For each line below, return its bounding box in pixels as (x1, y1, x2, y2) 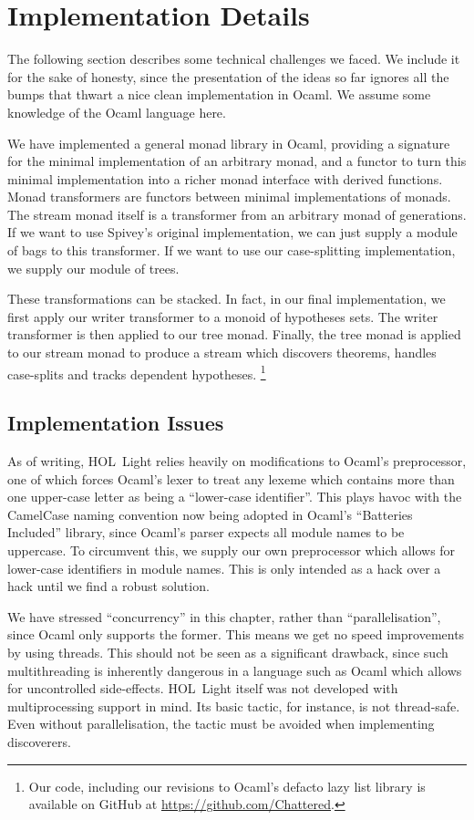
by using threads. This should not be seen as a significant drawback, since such (7, 643, 448, 662)
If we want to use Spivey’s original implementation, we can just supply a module (7, 223, 458, 242)
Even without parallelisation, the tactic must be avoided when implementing (7, 714, 435, 733)
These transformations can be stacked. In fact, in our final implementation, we (7, 289, 446, 308)
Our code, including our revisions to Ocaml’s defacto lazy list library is (28, 776, 426, 795)
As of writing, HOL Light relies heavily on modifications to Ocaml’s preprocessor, (7, 452, 467, 471)
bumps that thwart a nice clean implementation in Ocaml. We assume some (7, 85, 431, 104)
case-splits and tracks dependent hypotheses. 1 (7, 361, 266, 383)
